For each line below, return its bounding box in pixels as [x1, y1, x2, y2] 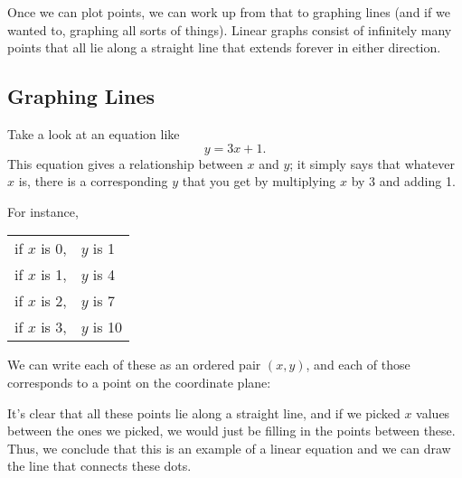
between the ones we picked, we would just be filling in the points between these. [7, 421, 456, 440]
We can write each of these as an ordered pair [7, 355, 261, 374]
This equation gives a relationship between [7, 154, 243, 173]
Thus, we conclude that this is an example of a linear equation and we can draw [7, 438, 451, 457]
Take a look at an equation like [7, 124, 180, 143]
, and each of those [306, 355, 410, 374]
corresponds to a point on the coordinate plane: [7, 372, 271, 391]
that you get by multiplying [182, 172, 336, 191]
